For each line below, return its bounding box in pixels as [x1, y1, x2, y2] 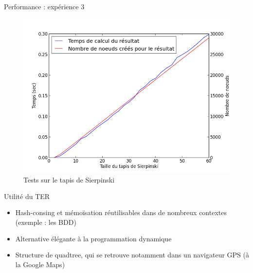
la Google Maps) [15, 259, 65, 269]
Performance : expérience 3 [4, 1, 85, 11]
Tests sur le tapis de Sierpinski [23, 175, 115, 185]
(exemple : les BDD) [15, 217, 76, 227]
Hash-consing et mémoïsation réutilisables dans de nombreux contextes [15, 207, 227, 218]
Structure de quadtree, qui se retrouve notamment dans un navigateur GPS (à [15, 250, 250, 260]
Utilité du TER [4, 191, 50, 201]
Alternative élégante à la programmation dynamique [15, 233, 172, 243]
